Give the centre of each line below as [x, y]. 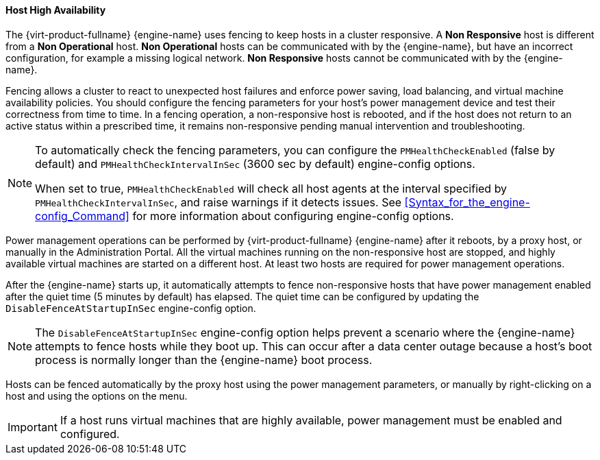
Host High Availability [56, 10]
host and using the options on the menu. [97, 396]
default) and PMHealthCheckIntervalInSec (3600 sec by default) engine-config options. [255, 164]
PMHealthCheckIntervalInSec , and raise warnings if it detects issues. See [218, 202]
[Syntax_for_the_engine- [467, 202]
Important [33, 427]
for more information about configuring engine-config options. [293, 216]
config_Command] [82, 216]
